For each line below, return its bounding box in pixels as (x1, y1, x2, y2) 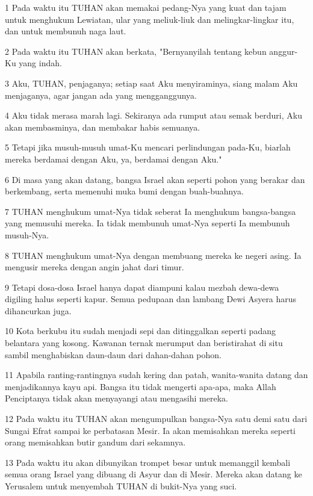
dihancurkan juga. (5, 304, 72, 317)
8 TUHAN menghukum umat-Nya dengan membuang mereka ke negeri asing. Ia (5, 249, 302, 261)
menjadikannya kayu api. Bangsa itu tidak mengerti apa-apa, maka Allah (5, 380, 276, 392)
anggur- (269, 45, 298, 57)
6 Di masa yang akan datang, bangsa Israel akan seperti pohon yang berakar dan (5, 173, 305, 185)
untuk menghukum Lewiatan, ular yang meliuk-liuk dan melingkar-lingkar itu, (5, 13, 294, 25)
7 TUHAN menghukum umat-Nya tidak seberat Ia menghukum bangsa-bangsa (5, 205, 296, 217)
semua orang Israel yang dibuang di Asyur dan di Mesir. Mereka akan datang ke (5, 468, 302, 480)
